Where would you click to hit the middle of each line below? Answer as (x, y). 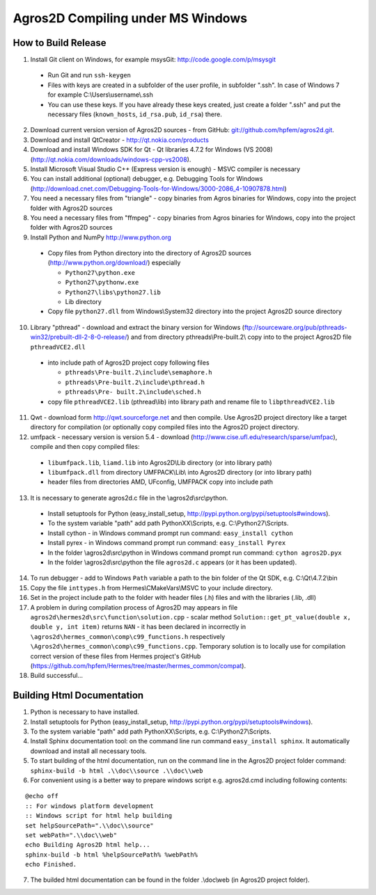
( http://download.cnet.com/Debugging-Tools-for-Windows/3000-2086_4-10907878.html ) (158, 189)
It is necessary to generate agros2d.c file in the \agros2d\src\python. (129, 498)
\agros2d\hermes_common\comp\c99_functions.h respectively (128, 636)
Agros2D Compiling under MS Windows (130, 18)
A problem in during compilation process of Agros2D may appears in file (134, 607)
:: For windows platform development (90, 806)
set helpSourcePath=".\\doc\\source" (90, 825)
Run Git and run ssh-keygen (89, 75)
